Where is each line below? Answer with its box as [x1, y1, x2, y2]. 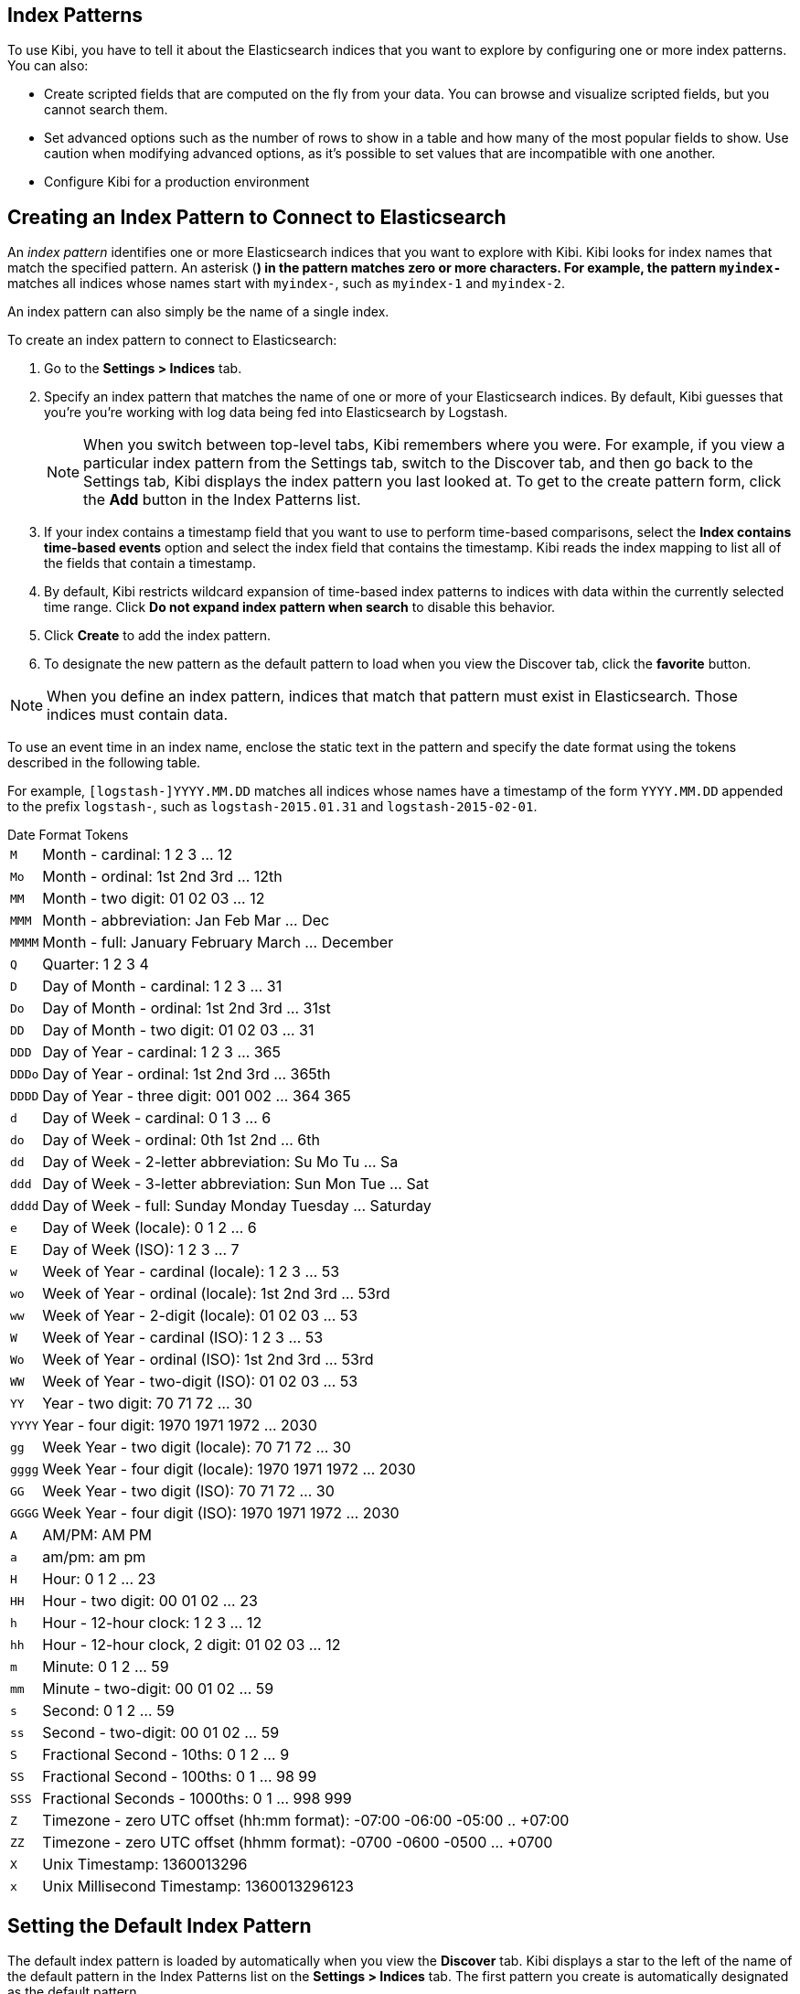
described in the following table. [7, 755, 201, 771]
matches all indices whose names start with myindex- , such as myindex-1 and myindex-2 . [7, 275, 565, 292]
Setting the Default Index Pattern [7, 1914, 312, 1937]
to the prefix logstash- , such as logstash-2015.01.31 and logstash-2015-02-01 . [7, 799, 538, 815]
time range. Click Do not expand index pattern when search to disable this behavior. [44, 599, 556, 616]
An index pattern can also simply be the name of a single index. [7, 304, 389, 320]
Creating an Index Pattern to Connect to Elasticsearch [7, 205, 507, 229]
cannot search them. [44, 102, 168, 118]
